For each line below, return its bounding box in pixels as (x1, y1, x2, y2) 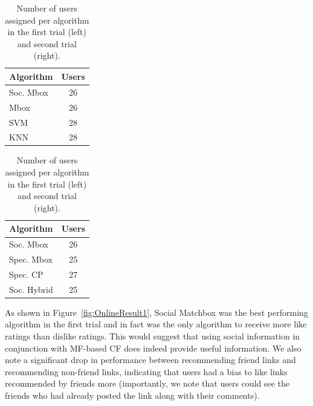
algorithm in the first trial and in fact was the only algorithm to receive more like (5, 318, 307, 330)
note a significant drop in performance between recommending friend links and (5, 353, 296, 366)
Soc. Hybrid (9, 283, 53, 295)
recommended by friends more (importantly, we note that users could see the (5, 377, 290, 390)
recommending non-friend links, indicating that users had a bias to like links (5, 365, 288, 378)
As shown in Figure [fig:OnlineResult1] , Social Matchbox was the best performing (5, 306, 308, 318)
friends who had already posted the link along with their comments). (5, 389, 260, 402)
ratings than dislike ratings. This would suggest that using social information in (5, 330, 300, 342)
